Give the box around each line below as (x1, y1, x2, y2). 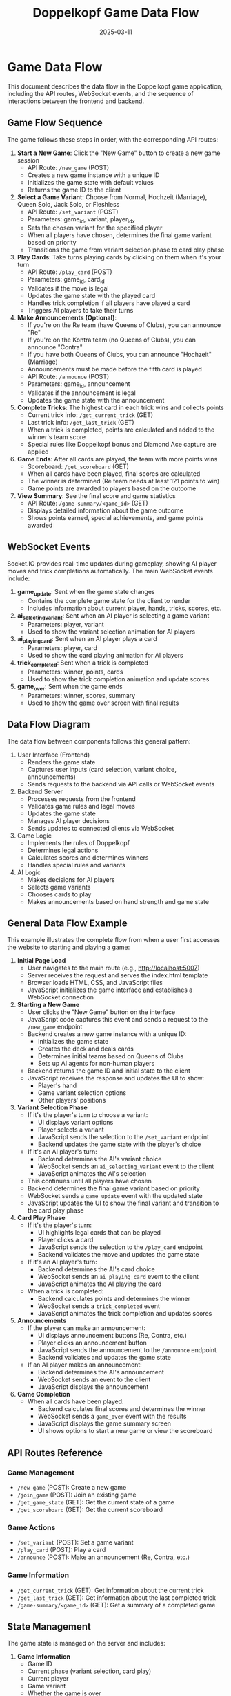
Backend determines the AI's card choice (37, 1265, 155, 1273)
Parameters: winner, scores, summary (27, 691, 136, 699)
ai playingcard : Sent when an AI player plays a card (17, 635, 157, 645)
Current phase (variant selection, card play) (27, 1667, 152, 1675)
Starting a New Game (17, 1001, 80, 1009)
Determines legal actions (27, 846, 99, 854)
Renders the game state (27, 757, 96, 766)
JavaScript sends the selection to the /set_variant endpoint (37, 1133, 209, 1141)
